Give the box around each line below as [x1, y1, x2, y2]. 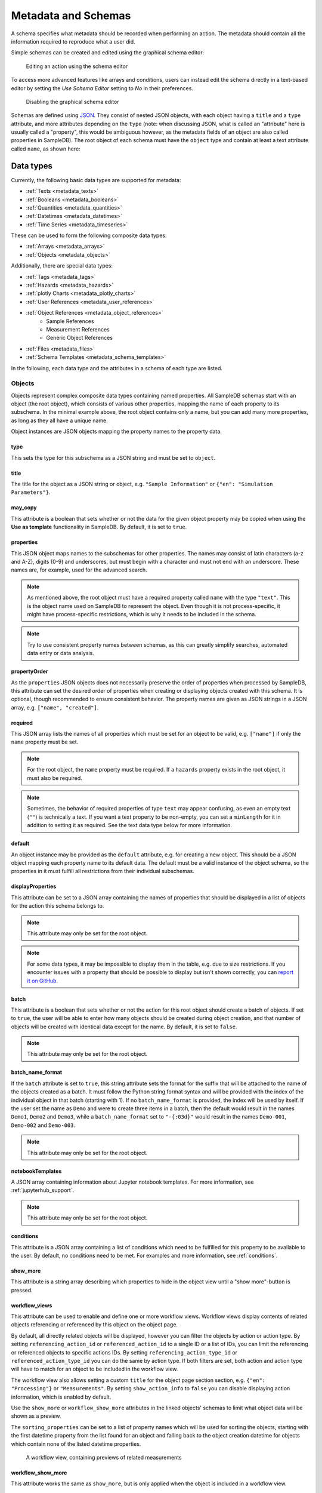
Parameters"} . [11, 489, 51, 496]
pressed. [11, 1286, 33, 1294]
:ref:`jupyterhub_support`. [11, 1187, 75, 1194]
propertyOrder [11, 668, 48, 675]
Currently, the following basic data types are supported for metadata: [11, 176, 181, 183]
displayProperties [11, 883, 57, 890]
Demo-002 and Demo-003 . [11, 1122, 76, 1129]
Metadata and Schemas [11, 9, 131, 22]
